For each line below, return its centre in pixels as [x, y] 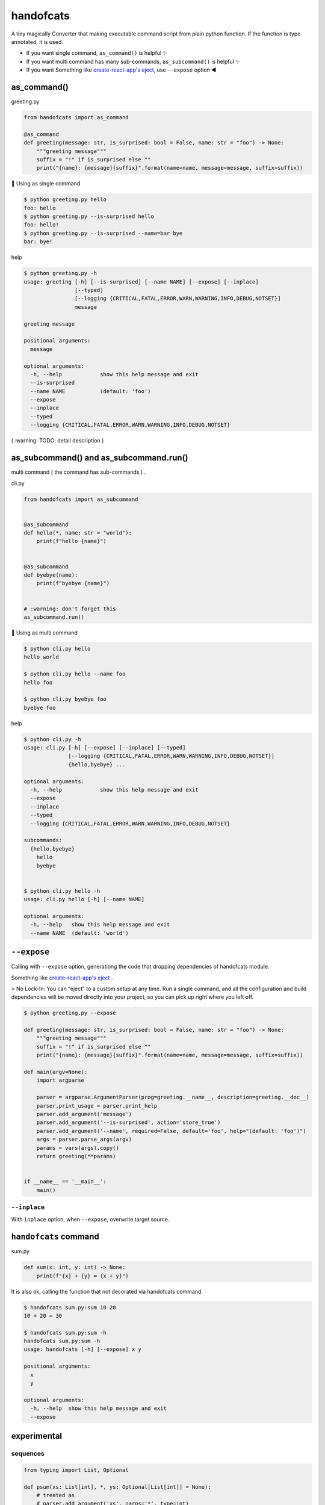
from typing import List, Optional [76, 1470]
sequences [28, 1453]
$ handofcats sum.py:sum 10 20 [70, 1307]
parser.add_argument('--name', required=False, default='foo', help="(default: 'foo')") [171, 1131]
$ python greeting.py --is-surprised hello [89, 216]
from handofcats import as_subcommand [81, 499]
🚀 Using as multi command [44, 633]
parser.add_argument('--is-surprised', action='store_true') [128, 1122]
